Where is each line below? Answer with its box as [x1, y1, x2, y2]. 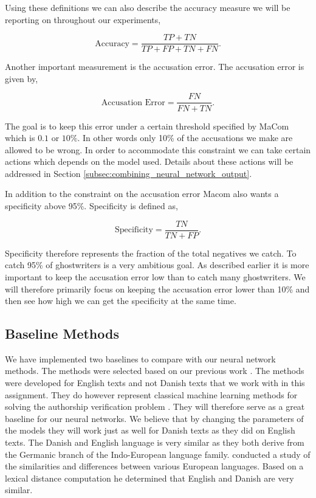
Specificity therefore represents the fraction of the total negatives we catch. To [5, 246, 297, 259]
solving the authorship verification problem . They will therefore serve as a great [5, 400, 305, 413]
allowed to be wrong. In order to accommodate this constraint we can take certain [5, 143, 311, 156]
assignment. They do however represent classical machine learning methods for [5, 388, 298, 401]
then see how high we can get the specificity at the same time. [5, 294, 236, 307]
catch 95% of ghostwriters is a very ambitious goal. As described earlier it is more [5, 258, 309, 271]
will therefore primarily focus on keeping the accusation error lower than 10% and [5, 282, 310, 295]
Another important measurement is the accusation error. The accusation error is [5, 60, 304, 73]
